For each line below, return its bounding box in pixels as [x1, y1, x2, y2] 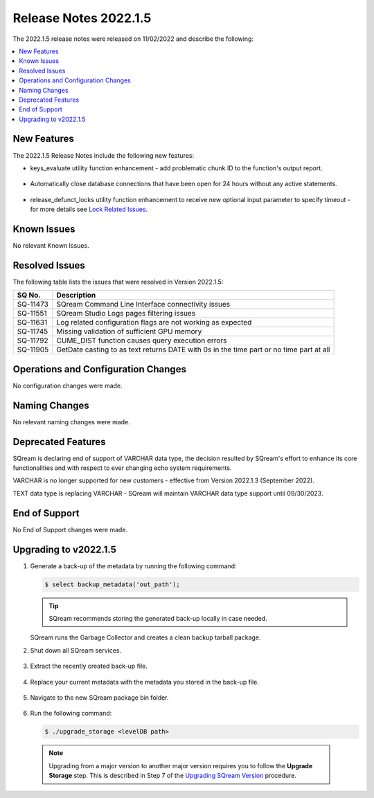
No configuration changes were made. [12, 381, 123, 390]
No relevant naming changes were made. [12, 417, 131, 426]
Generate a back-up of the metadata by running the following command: [30, 561, 237, 570]
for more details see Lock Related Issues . [30, 205, 148, 214]
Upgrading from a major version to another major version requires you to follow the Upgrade [48, 761, 313, 770]
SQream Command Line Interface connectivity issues [56, 300, 231, 309]
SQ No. [17, 291, 41, 300]
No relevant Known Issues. [12, 242, 89, 250]
